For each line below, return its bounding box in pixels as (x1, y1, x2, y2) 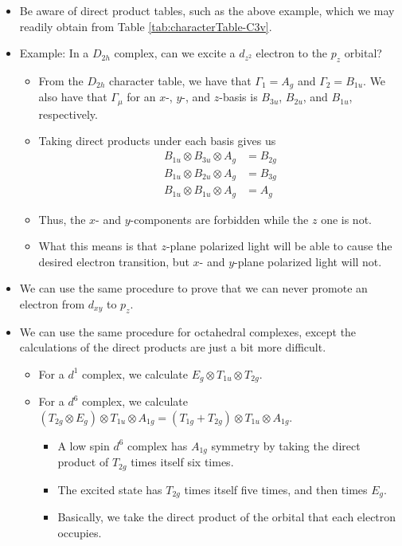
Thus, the (38, 210, 86, 227)
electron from (19, 295, 85, 312)
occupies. (57, 524, 102, 540)
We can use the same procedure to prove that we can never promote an (19, 280, 368, 297)
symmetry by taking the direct (211, 437, 361, 454)
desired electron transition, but (38, 253, 189, 269)
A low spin (57, 437, 110, 454)
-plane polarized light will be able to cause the (166, 238, 392, 254)
